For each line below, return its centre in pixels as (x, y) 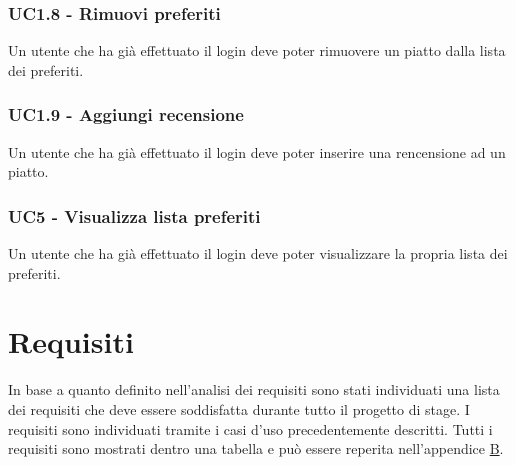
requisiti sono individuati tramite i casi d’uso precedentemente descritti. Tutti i (250, 428)
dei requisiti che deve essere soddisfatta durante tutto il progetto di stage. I (239, 408)
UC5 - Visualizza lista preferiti (134, 215)
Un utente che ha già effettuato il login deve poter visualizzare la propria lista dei (258, 253)
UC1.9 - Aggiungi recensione (126, 114)
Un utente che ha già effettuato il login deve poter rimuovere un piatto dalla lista (257, 50)
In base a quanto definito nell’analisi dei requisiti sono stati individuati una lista (254, 389)
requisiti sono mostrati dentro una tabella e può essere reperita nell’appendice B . (256, 448)
